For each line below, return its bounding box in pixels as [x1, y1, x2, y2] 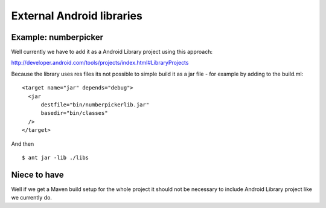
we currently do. [11, 194, 53, 201]
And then [11, 140, 34, 148]
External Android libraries [11, 9, 143, 22]
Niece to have [11, 169, 65, 180]
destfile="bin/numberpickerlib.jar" [40, 102, 150, 108]
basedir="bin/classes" [40, 109, 108, 117]
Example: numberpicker [11, 32, 104, 42]
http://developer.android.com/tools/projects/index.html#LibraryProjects [11, 59, 189, 67]
